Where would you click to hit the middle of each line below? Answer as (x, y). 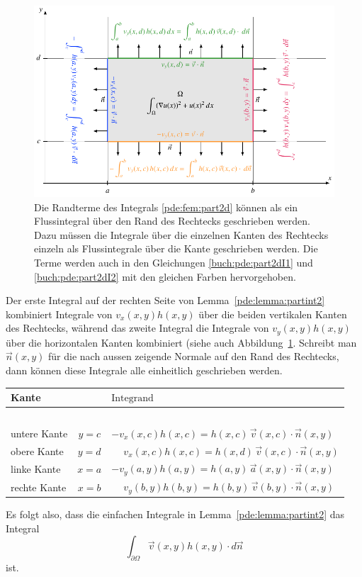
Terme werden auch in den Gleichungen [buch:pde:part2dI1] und (174, 262)
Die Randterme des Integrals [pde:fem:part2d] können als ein (166, 207)
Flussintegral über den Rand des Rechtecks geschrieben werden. (172, 221)
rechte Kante (39, 487)
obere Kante (37, 450)
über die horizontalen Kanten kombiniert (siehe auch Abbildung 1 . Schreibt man (181, 342)
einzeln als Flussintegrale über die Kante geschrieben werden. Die (176, 248)
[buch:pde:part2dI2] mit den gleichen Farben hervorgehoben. (165, 276)
